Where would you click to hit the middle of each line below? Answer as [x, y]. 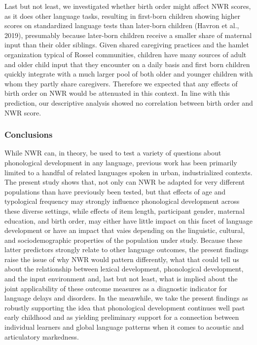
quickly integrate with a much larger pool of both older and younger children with [129, 74]
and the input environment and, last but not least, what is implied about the [121, 279]
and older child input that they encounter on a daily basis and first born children [127, 64]
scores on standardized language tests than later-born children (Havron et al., [122, 25]
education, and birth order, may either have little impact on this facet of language [129, 220]
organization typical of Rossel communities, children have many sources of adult [126, 54]
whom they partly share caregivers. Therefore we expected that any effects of [121, 83]
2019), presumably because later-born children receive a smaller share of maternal [128, 35]
